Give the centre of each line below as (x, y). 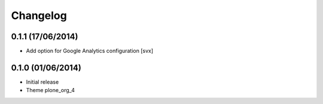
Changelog (39, 15)
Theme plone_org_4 (50, 90)
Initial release (42, 82)
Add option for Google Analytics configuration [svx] (90, 51)
